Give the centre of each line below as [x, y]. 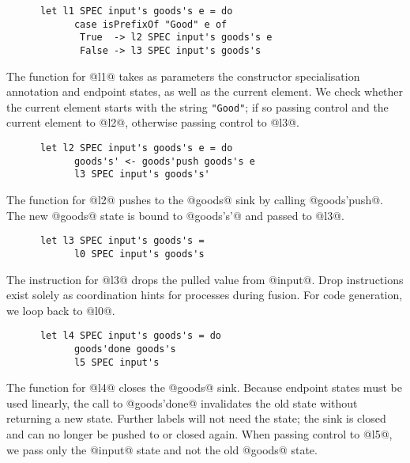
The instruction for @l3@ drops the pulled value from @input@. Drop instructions [205, 279]
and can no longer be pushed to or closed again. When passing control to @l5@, [199, 434]
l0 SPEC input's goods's [139, 254]
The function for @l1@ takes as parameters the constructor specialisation [183, 76]
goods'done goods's [125, 349]
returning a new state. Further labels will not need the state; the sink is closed [196, 418]
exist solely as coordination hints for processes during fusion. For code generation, [205, 295]
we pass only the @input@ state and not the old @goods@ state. [162, 449]
